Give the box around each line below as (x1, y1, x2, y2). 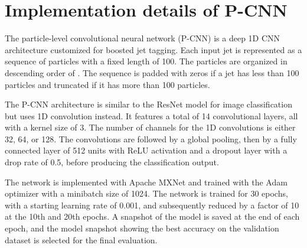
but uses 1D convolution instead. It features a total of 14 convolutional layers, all (5, 109, 298, 122)
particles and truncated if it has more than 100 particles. (5, 78, 210, 90)
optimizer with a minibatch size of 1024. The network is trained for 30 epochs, (5, 187, 288, 200)
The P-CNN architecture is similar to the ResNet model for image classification (5, 98, 292, 110)
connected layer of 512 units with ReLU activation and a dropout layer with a (5, 144, 288, 156)
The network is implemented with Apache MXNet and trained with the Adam (5, 175, 288, 188)
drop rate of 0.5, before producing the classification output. (5, 156, 219, 168)
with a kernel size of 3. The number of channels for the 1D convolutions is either (5, 121, 296, 133)
